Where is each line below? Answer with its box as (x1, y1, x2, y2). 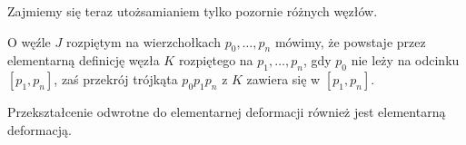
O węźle (7, 32, 51, 51)
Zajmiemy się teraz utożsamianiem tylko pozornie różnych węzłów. (7, 2, 378, 20)
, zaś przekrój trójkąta (54, 70, 178, 89)
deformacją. (7, 120, 72, 139)
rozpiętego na (178, 51, 253, 70)
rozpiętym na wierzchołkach (65, 32, 221, 51)
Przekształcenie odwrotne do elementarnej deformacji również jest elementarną (7, 102, 446, 121)
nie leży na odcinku (351, 51, 460, 70)
